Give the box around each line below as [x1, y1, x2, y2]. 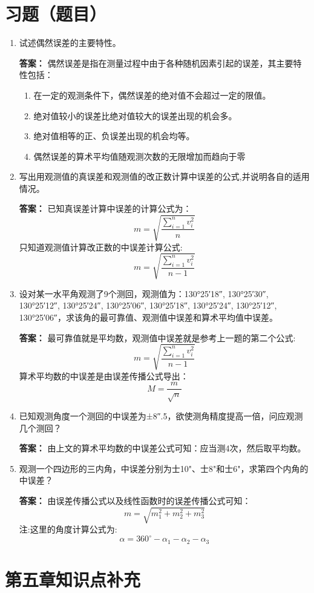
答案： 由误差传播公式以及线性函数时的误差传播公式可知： [19, 494, 251, 507]
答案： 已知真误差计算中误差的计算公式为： [19, 202, 192, 215]
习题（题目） [5, 1, 107, 26]
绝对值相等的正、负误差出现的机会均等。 [33, 129, 195, 142]
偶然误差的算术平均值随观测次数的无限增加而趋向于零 [33, 149, 246, 162]
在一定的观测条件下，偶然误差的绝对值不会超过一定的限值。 [33, 88, 271, 101]
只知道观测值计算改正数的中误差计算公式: [19, 240, 183, 253]
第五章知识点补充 [5, 566, 141, 591]
